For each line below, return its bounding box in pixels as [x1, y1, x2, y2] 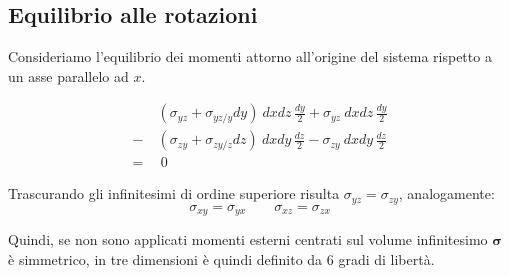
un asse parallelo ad [8, 65, 129, 86]
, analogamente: [398, 183, 495, 204]
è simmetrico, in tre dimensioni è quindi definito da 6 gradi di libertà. [8, 248, 435, 269]
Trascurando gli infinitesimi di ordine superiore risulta [8, 183, 340, 204]
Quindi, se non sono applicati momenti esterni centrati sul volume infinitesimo [8, 229, 488, 250]
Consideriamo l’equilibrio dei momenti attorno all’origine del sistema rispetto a [8, 46, 492, 67]
